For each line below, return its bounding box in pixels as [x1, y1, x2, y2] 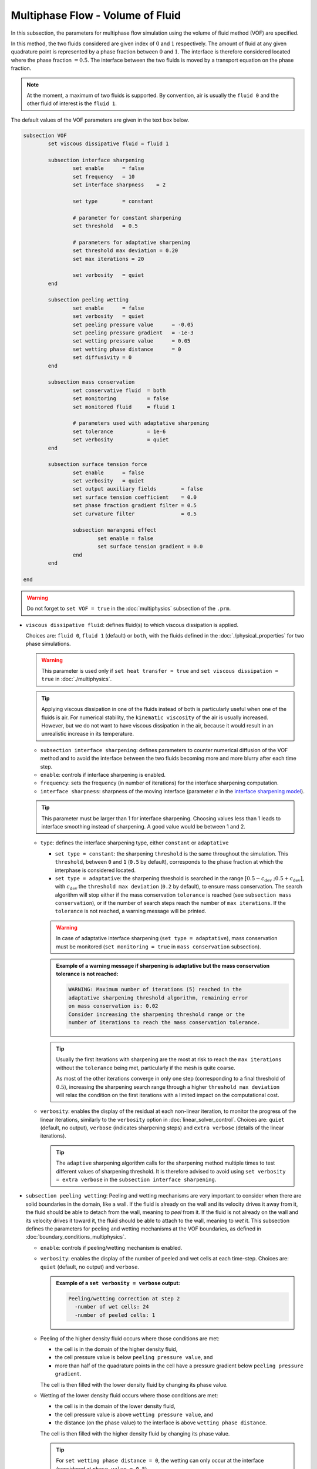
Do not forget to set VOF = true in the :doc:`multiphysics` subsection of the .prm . [26, 605, 231, 612]
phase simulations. [25, 640, 71, 648]
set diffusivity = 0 [72, 354, 132, 361]
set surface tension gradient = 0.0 [97, 544, 203, 550]
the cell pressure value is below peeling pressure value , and [55, 1354, 213, 1361]
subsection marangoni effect [72, 526, 157, 534]
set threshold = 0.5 [72, 222, 138, 229]
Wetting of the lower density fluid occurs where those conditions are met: [40, 1392, 218, 1399]
